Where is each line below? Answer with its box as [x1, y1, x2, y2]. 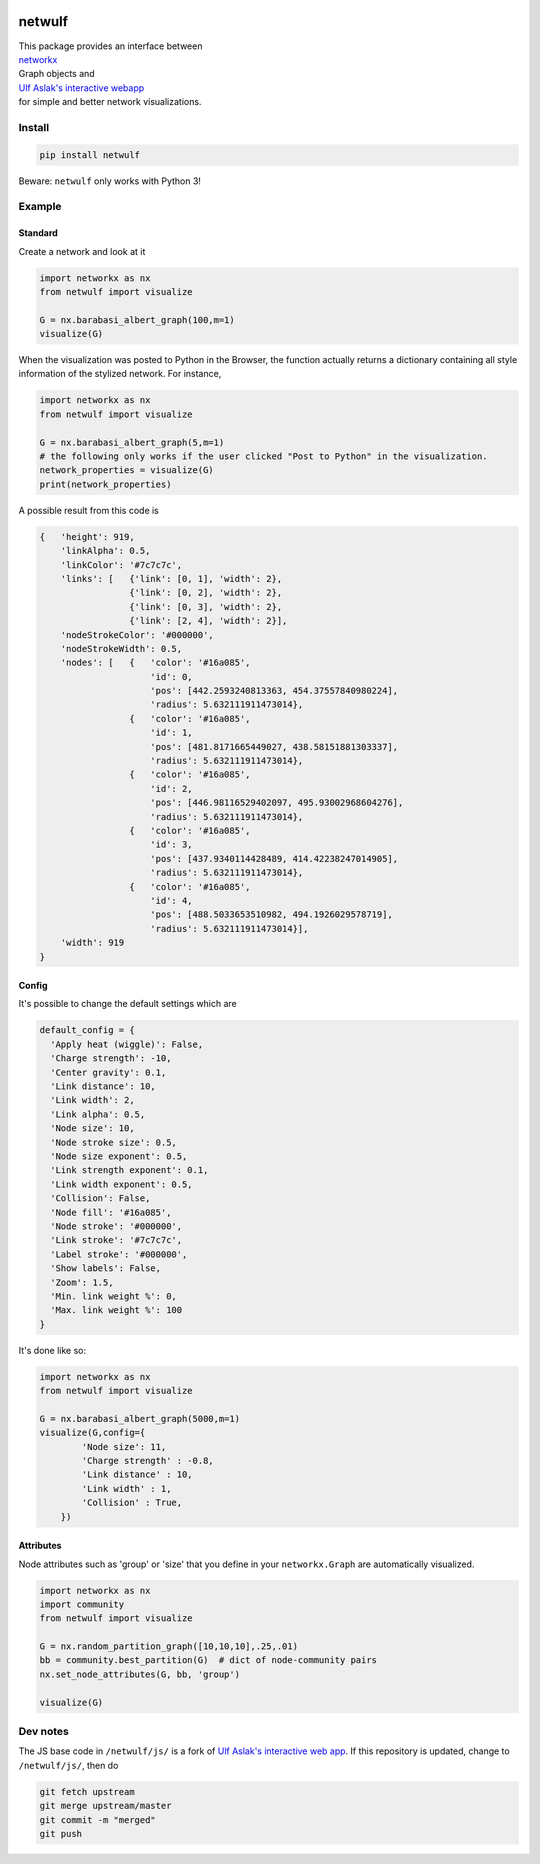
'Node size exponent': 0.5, [50, 1150, 188, 1162]
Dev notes [18, 1725, 69, 1738]
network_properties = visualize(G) [39, 465, 214, 476]
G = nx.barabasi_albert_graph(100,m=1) [39, 314, 235, 325]
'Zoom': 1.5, [50, 1276, 114, 1288]
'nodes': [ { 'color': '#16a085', [60, 657, 251, 669]
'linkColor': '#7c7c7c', [60, 559, 183, 570]
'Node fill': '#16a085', [50, 1206, 172, 1218]
